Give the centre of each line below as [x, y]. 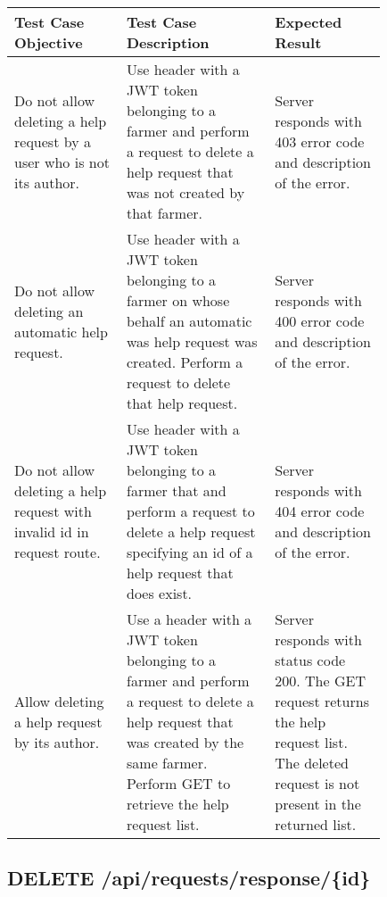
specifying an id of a [190, 552]
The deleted [312, 763]
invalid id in [52, 532]
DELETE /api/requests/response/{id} [189, 878]
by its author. [57, 742]
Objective [49, 42]
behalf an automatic [189, 321]
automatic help [61, 331]
